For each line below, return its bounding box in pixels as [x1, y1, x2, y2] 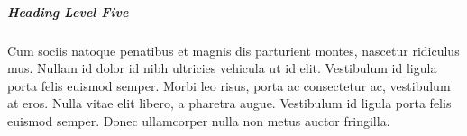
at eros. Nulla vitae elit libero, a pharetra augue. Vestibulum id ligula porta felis [7, 94, 452, 113]
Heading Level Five [7, 2, 129, 21]
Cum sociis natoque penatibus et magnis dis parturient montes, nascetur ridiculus [7, 41, 460, 59]
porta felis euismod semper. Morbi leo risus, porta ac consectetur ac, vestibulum [7, 76, 451, 95]
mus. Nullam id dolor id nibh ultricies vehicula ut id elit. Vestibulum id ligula [7, 59, 437, 77]
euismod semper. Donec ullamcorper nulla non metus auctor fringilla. [7, 111, 390, 130]
